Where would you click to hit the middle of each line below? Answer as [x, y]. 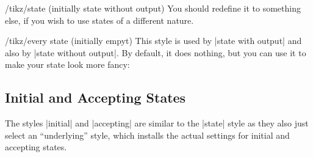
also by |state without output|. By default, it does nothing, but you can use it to [156, 52]
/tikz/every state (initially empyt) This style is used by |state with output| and [153, 41]
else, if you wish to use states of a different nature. [99, 20]
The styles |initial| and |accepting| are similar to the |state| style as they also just [157, 123]
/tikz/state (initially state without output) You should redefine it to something [153, 8]
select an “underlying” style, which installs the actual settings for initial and [147, 135]
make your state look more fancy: [67, 64]
